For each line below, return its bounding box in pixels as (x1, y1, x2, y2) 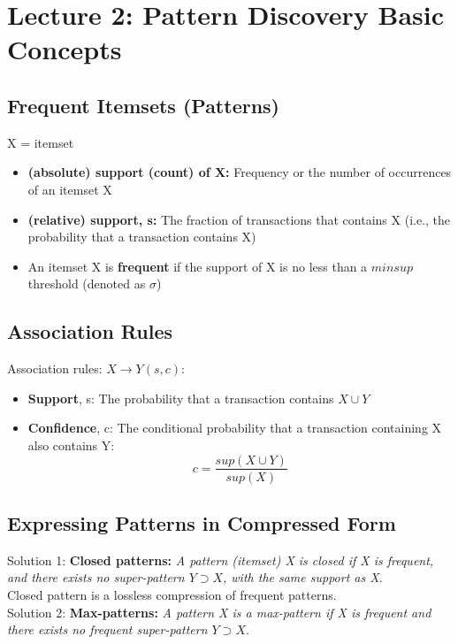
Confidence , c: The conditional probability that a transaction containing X (27, 418, 442, 437)
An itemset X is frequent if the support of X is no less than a (27, 257, 368, 275)
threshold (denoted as (27, 274, 146, 293)
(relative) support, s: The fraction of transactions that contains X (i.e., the (27, 210, 451, 228)
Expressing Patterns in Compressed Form (7, 509, 396, 536)
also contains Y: (27, 435, 115, 454)
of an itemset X (27, 180, 112, 198)
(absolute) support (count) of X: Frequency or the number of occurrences (27, 163, 452, 181)
